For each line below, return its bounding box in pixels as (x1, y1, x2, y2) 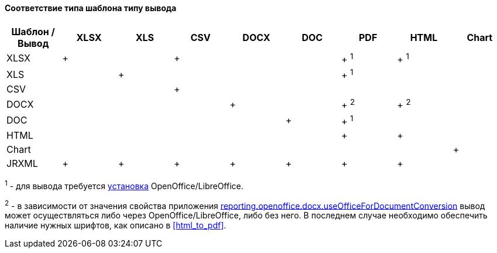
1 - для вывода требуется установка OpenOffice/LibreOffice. (5, 179, 244, 191)
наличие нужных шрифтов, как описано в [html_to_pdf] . (5, 220, 227, 231)
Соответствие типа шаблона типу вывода (5, 3, 177, 13)
